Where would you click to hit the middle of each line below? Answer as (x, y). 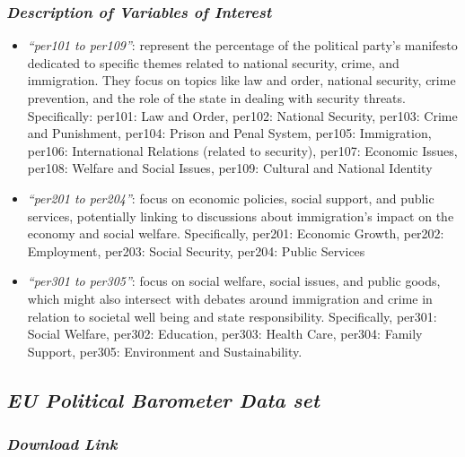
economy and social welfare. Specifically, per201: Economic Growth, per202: (236, 233)
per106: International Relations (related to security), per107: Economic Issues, (242, 150)
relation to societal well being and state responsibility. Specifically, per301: (232, 316)
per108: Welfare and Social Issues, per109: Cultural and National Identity (230, 168)
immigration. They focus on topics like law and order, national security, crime (241, 80)
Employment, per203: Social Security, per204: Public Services (196, 250)
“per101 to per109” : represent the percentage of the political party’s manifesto (242, 45)
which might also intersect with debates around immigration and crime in (230, 298)
